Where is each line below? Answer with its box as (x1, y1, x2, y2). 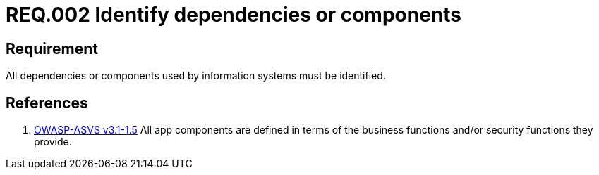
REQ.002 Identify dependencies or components (6, 3, 461, 27)
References (6, 93, 88, 112)
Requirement (6, 39, 99, 58)
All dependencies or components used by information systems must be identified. (6, 70, 386, 82)
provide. (34, 136, 72, 148)
